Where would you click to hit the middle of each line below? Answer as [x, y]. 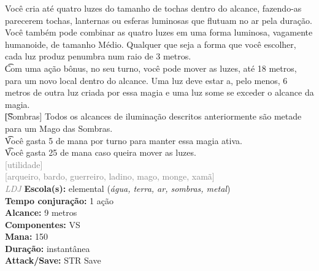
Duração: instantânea [48, 248]
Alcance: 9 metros [41, 212]
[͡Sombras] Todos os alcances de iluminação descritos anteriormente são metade [153, 116]
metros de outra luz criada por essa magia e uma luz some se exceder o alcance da [159, 92]
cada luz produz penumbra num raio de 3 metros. [98, 56]
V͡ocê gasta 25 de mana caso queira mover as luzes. [101, 152]
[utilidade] [24, 164]
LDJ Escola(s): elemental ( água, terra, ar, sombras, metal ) [118, 188]
